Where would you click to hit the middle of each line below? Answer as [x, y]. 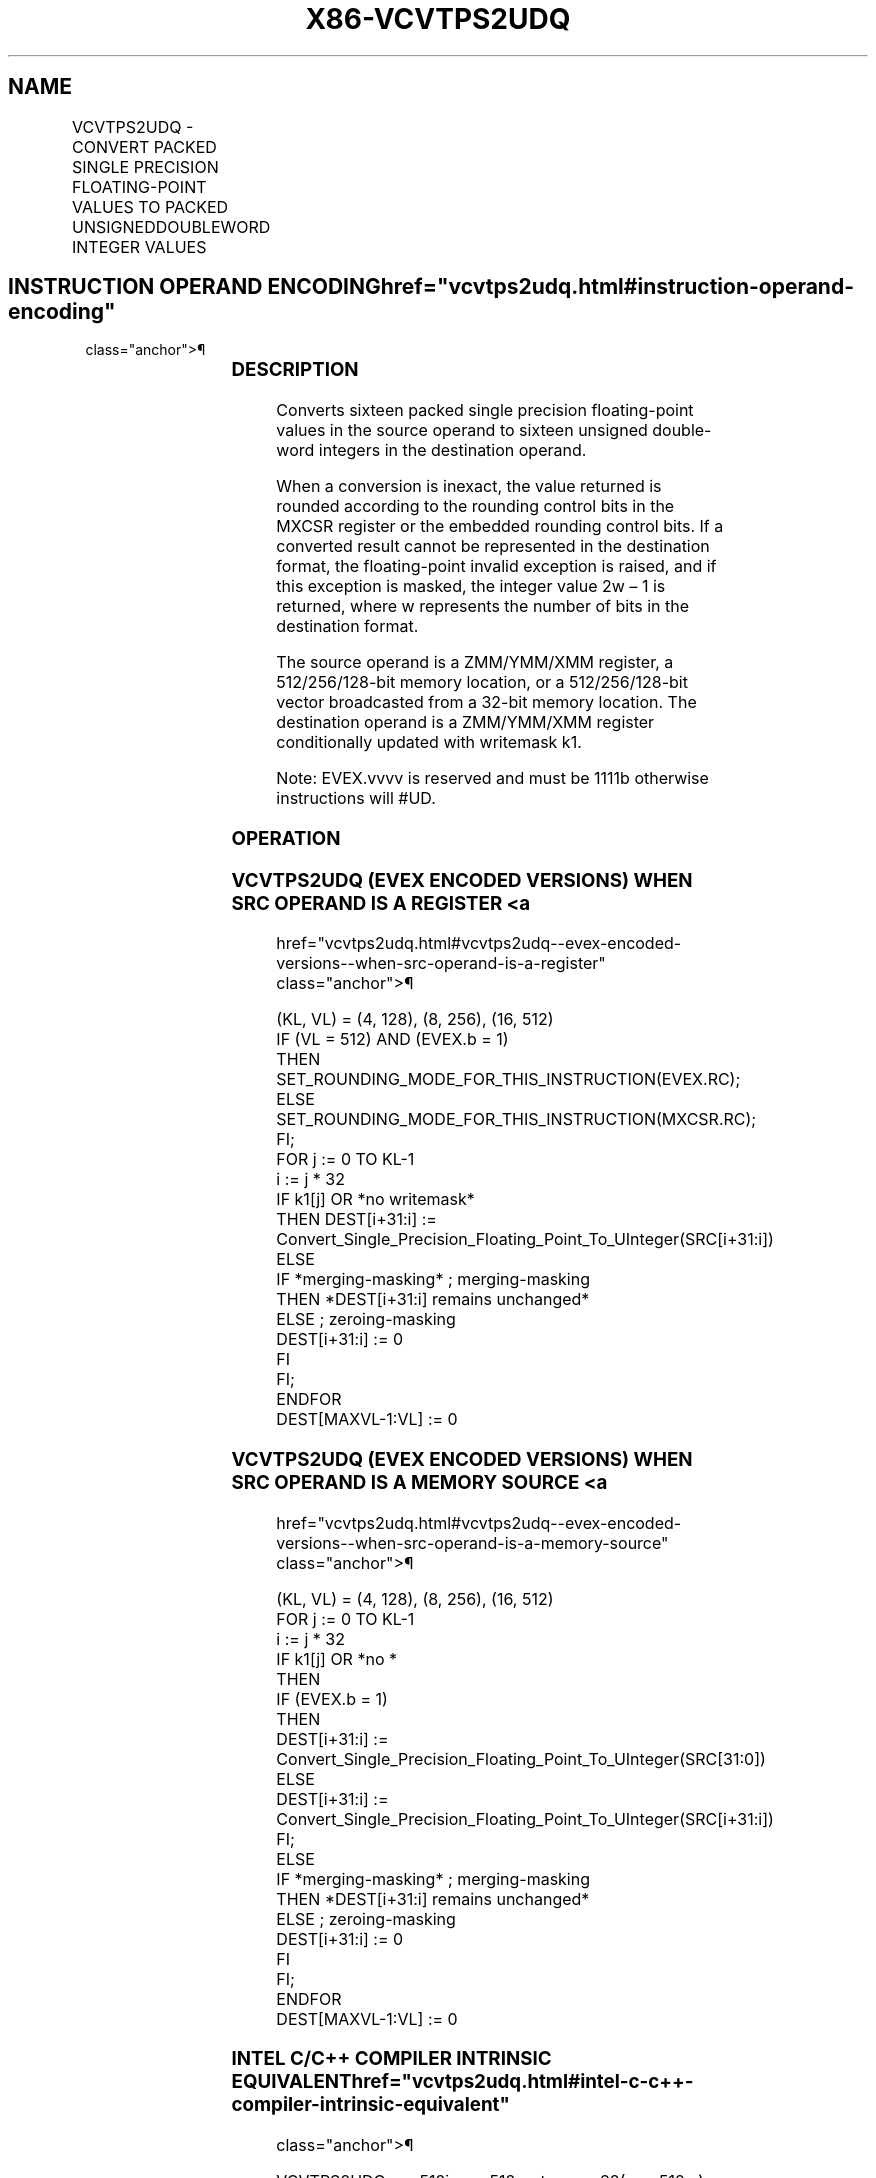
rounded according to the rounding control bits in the [475, 506]
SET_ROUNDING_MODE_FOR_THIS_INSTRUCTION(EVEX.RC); [508, 1079]
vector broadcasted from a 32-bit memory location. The [486, 702]
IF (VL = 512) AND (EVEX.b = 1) [392, 1039]
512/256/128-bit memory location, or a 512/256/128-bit [482, 682]
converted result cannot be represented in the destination [493, 546]
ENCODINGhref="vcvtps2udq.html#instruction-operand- [561, 287]
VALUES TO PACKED [150, 206]
